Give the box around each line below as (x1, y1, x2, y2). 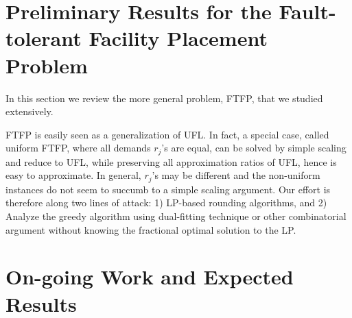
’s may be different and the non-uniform (152, 168, 320, 182)
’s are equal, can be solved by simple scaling (161, 140, 347, 155)
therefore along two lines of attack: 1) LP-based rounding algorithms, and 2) (5, 195, 327, 210)
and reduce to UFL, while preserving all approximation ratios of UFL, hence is (5, 154, 337, 169)
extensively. (5, 104, 54, 119)
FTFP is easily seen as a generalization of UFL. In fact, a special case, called (5, 127, 329, 141)
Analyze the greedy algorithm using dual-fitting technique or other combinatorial (5, 208, 347, 223)
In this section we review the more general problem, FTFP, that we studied (5, 90, 323, 105)
